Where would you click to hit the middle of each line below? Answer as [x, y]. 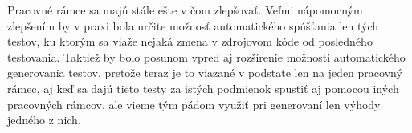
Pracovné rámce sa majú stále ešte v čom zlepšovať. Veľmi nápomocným [185, 10]
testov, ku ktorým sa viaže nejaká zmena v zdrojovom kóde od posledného [190, 41]
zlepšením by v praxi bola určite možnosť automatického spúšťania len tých [193, 25]
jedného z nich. [44, 120]
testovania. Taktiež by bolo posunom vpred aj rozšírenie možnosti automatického [206, 56]
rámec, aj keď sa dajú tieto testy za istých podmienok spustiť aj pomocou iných [203, 88]
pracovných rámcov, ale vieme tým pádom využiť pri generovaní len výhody [194, 104]
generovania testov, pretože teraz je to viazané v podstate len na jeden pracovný [205, 73]
